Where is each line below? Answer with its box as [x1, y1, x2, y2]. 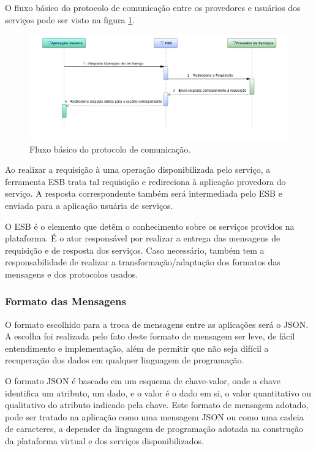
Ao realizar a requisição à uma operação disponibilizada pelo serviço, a [5, 163, 271, 176]
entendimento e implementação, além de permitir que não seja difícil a [5, 341, 269, 354]
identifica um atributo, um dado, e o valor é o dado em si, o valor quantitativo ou [5, 386, 311, 399]
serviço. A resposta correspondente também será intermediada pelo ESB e [5, 187, 282, 200]
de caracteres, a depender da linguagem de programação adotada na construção [5, 422, 303, 435]
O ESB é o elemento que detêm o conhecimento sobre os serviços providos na [5, 219, 295, 232]
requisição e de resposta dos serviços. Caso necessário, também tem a [5, 243, 265, 256]
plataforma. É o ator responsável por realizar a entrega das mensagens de [5, 232, 280, 244]
